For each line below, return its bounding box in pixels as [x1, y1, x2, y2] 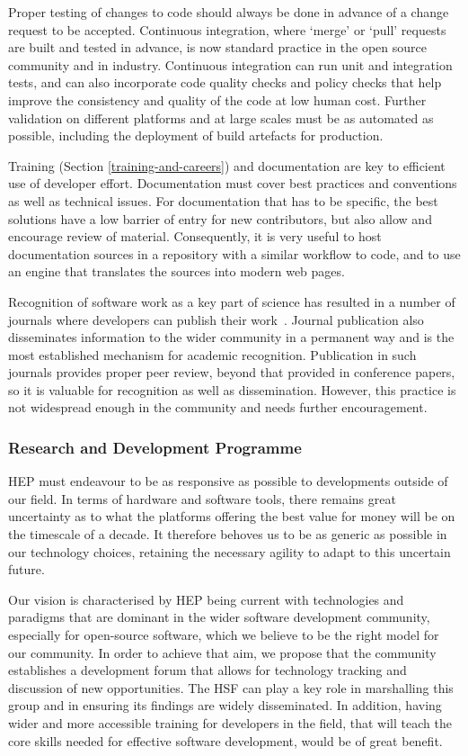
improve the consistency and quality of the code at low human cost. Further [8, 90, 427, 109]
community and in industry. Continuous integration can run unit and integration [8, 55, 453, 74]
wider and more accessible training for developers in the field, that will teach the [8, 714, 452, 732]
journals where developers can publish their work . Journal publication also [8, 310, 424, 328]
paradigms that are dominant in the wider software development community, [8, 607, 430, 626]
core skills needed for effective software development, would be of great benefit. [8, 731, 443, 750]
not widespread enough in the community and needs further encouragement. [8, 398, 428, 417]
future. [8, 560, 45, 579]
